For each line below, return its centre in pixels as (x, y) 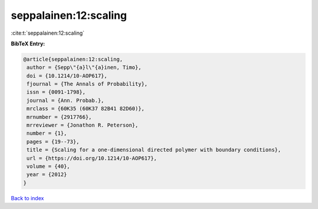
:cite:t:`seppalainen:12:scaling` (48, 33)
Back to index (27, 198)
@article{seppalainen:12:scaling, (73, 59)
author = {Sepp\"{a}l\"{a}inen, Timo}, (84, 67)
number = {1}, (47, 133)
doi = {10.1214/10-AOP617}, (67, 76)
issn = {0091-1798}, (56, 92)
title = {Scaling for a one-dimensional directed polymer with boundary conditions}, (154, 150)
